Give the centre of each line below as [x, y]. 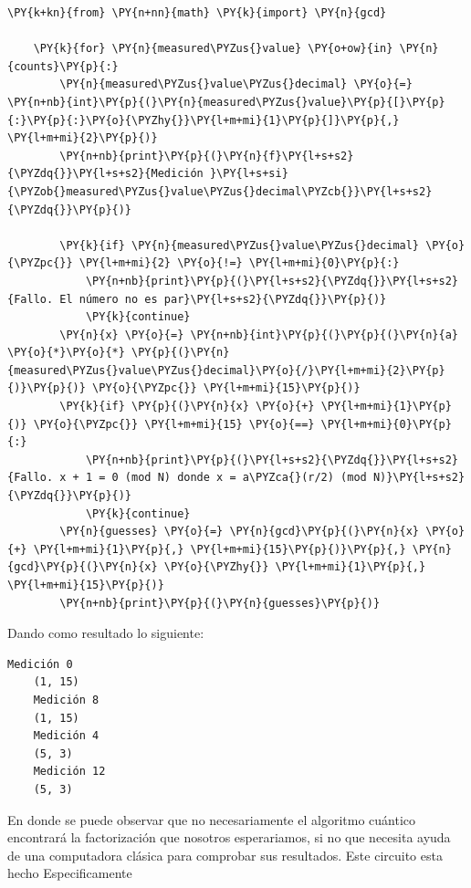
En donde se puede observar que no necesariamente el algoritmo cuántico [211, 819]
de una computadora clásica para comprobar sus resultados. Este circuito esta [225, 855]
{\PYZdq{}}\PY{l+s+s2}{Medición [105, 174]
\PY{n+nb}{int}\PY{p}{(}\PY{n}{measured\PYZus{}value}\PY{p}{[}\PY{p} [226, 102]
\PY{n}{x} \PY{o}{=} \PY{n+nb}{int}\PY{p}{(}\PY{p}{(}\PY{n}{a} [259, 334]
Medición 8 [66, 700]
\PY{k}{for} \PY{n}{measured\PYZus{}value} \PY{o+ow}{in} [213, 49]
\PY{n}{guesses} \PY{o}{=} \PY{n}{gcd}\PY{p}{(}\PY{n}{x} [240, 532]
